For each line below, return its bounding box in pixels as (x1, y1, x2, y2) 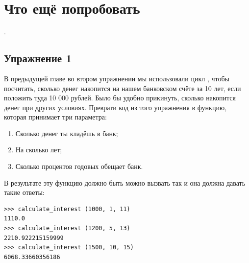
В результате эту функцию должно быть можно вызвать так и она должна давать (4, 177, 246, 188)
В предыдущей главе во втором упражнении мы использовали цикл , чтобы (4, 73, 229, 83)
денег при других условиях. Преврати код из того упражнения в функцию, (4, 102, 227, 112)
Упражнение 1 (4, 50, 72, 66)
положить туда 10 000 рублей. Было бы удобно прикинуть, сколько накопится (4, 93, 236, 103)
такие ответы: (4, 187, 45, 197)
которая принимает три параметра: (4, 112, 107, 122)
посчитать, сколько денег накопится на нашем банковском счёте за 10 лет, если (4, 83, 241, 93)
